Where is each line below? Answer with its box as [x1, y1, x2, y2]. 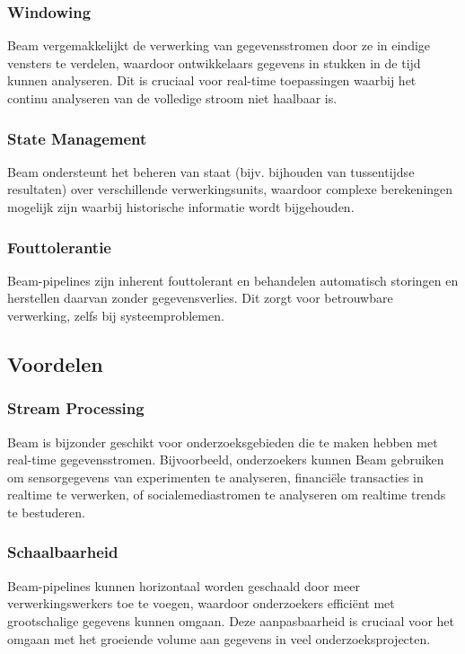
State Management [7, 127, 147, 149]
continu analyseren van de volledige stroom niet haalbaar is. [7, 89, 338, 107]
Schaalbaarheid [7, 541, 118, 563]
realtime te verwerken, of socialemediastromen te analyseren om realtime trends [7, 485, 446, 504]
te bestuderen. [7, 502, 85, 521]
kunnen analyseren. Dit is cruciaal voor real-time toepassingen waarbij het [7, 71, 417, 90]
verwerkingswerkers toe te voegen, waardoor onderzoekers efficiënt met [7, 594, 395, 613]
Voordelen [7, 349, 103, 377]
